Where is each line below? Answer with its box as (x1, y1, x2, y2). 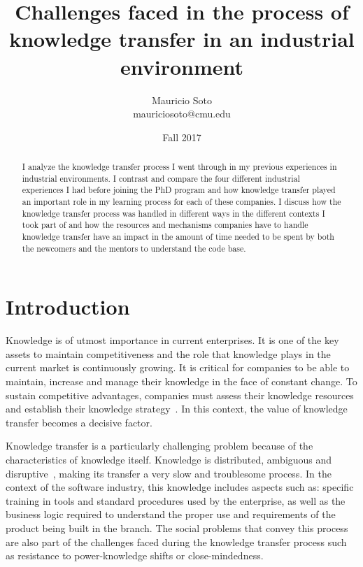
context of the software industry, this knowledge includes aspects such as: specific (6, 480, 354, 494)
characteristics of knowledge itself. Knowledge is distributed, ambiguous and (6, 452, 332, 467)
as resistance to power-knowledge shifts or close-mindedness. (6, 548, 264, 563)
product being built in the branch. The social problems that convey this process (6, 520, 348, 535)
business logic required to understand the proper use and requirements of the (6, 507, 336, 522)
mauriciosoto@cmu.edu (133, 106, 231, 121)
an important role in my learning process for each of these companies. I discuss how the (22, 196, 341, 208)
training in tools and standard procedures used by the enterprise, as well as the (6, 493, 346, 508)
